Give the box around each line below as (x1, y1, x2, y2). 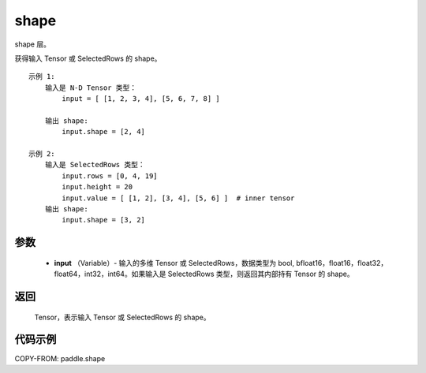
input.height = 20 (62, 182, 133, 192)
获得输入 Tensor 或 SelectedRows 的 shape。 (14, 54, 162, 63)
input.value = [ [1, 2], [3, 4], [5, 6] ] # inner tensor (62, 193, 295, 203)
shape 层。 (14, 39, 51, 49)
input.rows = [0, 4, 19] (62, 171, 158, 181)
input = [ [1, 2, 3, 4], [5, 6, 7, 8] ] (62, 95, 220, 103)
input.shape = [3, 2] (62, 215, 146, 225)
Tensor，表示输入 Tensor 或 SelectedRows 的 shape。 (34, 312, 211, 322)
